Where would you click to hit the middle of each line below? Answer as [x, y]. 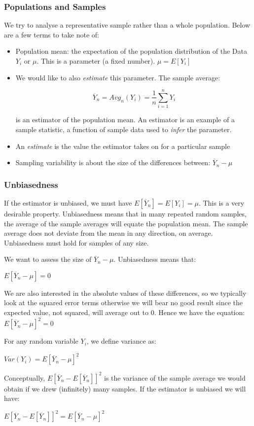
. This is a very [221, 202]
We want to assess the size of [48, 259]
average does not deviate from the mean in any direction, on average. [109, 233]
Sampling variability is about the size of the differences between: [113, 162]
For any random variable [41, 341]
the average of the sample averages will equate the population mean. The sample [126, 223]
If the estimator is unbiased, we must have [68, 202]
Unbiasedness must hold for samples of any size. [76, 242]
